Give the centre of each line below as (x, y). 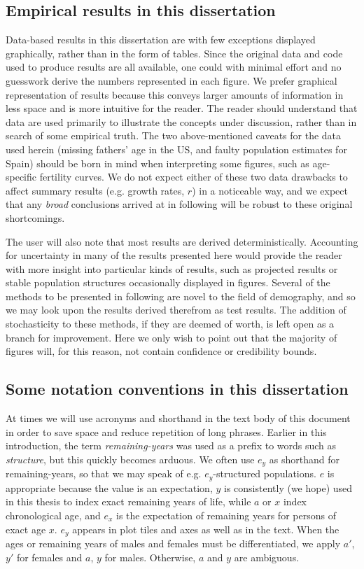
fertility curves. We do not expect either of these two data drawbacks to (194, 177)
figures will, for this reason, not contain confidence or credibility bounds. (161, 351)
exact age (26, 529)
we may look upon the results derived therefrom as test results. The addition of (176, 310)
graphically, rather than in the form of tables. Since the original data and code (174, 53)
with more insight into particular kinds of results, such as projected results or (172, 268)
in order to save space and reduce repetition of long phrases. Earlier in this (166, 431)
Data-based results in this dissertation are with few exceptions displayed (161, 40)
